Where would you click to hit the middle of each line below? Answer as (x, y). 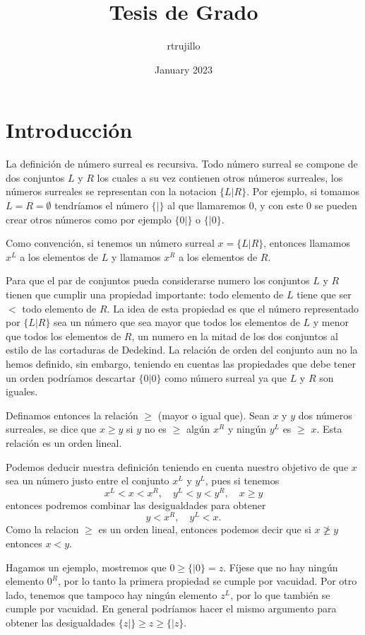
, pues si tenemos (242, 480)
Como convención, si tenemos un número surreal (110, 243)
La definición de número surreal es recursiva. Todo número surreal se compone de (182, 164)
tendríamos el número (101, 205)
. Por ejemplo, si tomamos (303, 191)
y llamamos (136, 256)
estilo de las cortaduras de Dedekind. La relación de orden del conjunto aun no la (182, 350)
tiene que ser (324, 294)
